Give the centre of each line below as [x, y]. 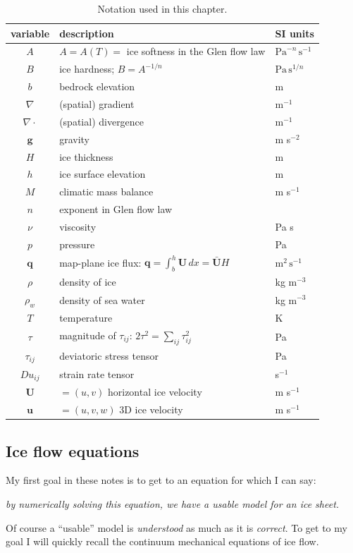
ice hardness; [87, 69]
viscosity [78, 226]
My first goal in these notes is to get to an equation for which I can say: [161, 480]
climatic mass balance [106, 192]
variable [30, 33]
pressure [77, 244]
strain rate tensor [97, 374]
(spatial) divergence [102, 121]
